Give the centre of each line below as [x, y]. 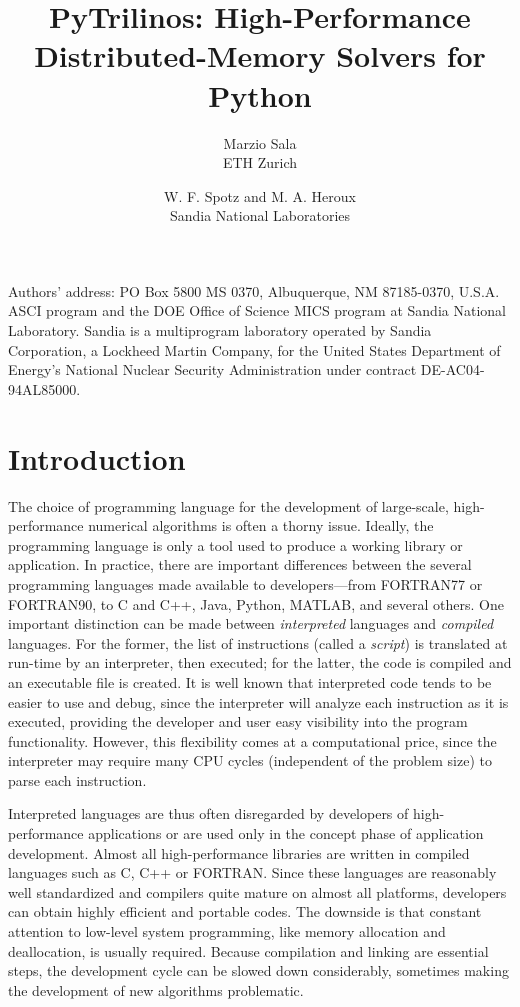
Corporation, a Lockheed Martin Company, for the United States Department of [254, 349]
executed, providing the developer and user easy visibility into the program [238, 721]
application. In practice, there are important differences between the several [240, 564]
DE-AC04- [452, 369]
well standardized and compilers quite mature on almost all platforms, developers [257, 891]
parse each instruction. [77, 779]
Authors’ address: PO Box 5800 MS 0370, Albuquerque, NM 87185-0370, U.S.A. [254, 290]
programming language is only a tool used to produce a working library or [235, 544]
